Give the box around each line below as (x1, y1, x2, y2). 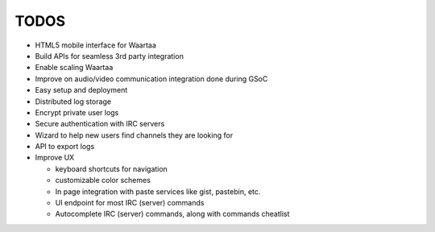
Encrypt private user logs (35, 107, 119, 117)
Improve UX (35, 153, 75, 163)
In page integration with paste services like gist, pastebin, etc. (55, 186, 261, 197)
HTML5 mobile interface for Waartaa (35, 40, 157, 50)
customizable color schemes (55, 176, 151, 185)
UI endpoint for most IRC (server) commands (55, 198, 205, 208)
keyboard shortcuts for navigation (55, 164, 168, 173)
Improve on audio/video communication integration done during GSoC (35, 73, 268, 84)
